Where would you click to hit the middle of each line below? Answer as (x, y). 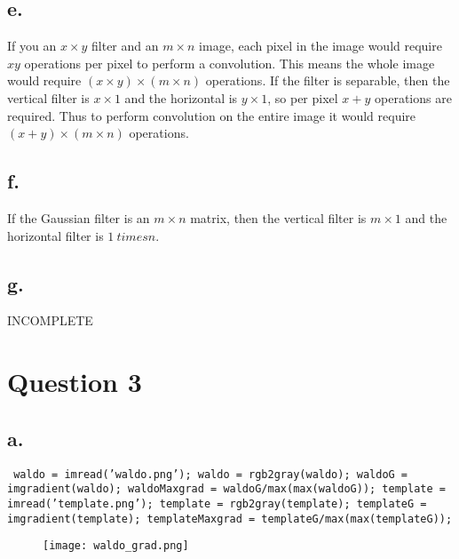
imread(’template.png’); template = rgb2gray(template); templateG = (217, 503)
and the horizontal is (181, 97)
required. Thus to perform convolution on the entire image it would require (212, 115)
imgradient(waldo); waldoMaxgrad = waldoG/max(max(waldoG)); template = (226, 489)
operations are (413, 97)
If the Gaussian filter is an (79, 217)
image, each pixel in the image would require (321, 46)
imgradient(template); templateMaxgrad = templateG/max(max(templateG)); (230, 519)
